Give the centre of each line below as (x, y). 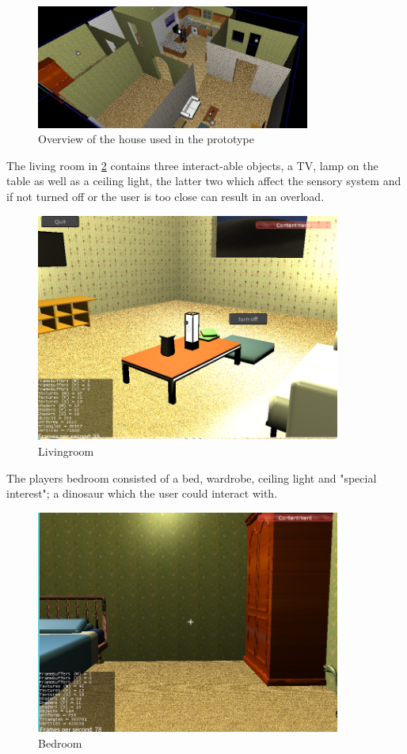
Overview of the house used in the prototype (146, 139)
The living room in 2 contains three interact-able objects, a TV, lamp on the (192, 165)
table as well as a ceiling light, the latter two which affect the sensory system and (204, 181)
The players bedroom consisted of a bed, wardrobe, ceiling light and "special (192, 477)
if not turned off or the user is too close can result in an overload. (165, 196)
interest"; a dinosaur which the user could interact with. (142, 493)
